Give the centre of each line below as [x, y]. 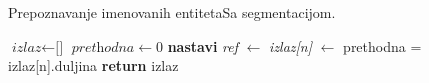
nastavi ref [202, 45]
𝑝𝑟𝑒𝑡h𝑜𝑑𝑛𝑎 [103, 47]
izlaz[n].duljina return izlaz [93, 65]
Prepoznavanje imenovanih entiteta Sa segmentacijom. [172, 12]
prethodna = [382, 45]
